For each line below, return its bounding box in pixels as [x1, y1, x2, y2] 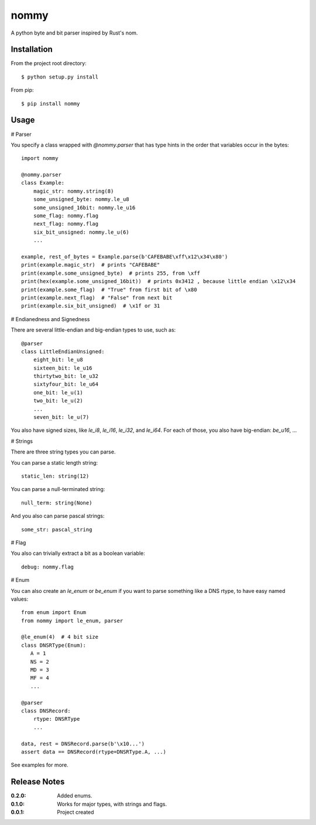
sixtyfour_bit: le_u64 [33, 381, 99, 388]
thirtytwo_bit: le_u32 [33, 373, 99, 380]
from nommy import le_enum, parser [21, 617, 123, 624]
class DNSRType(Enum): [21, 642, 87, 649]
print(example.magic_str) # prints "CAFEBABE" [21, 261, 160, 268]
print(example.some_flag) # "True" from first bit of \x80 [21, 286, 197, 293]
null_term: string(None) [21, 499, 92, 506]
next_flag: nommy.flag [33, 220, 99, 227]
